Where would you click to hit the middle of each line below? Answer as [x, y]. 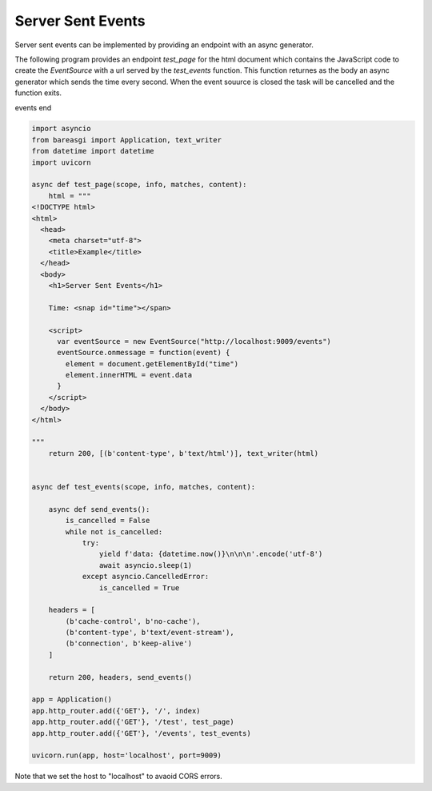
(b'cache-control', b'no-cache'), [133, 621]
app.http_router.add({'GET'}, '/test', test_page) [133, 722]
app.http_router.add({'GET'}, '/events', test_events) [141, 733]
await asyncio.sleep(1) [145, 565]
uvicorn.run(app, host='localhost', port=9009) [126, 755]
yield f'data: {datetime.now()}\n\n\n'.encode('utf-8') [211, 554]
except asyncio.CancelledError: [146, 577]
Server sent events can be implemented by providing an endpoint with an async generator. [164, 45]
